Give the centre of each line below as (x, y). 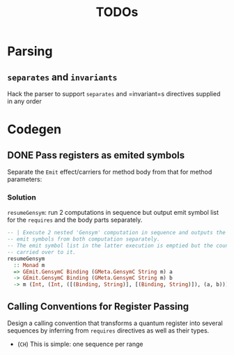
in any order (24, 101)
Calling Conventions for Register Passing (98, 307)
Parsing (30, 51)
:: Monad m (29, 265)
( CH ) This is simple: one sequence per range (80, 344)
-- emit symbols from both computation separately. (84, 239)
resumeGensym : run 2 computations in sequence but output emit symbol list (113, 213)
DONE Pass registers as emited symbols (96, 155)
